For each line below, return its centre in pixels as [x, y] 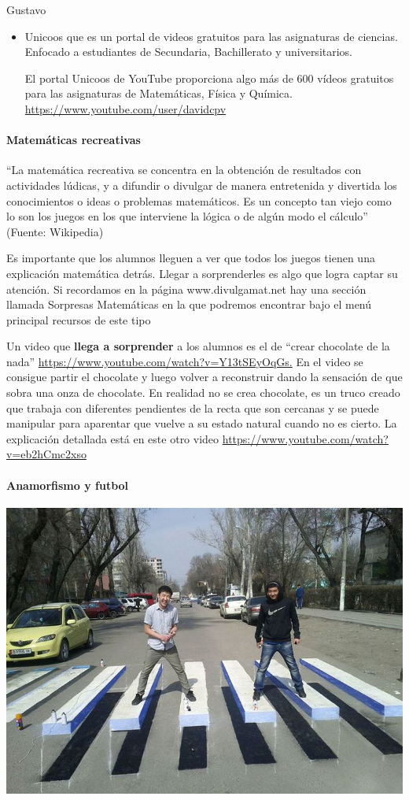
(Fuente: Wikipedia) [55, 231]
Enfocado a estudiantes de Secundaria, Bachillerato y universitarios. [189, 52]
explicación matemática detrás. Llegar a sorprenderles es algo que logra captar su [202, 273]
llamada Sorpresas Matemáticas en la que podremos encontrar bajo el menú [189, 304]
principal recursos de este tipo [79, 319]
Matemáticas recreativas [74, 140]
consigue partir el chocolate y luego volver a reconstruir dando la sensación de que [204, 377]
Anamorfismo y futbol [68, 485]
